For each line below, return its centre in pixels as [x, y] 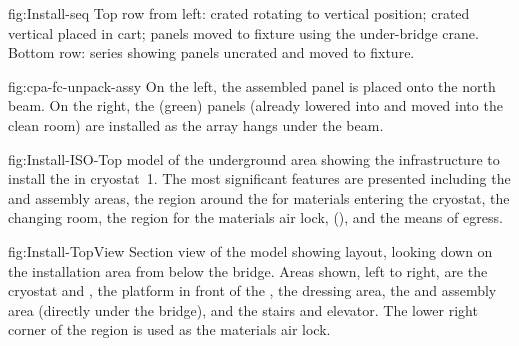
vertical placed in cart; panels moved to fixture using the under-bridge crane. [243, 32]
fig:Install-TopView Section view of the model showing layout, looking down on [250, 250]
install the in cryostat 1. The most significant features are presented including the [259, 178]
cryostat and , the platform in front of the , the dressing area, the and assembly [252, 290]
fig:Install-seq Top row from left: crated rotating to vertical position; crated [239, 13]
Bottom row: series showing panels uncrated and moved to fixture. [211, 52]
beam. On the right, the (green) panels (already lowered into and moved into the [255, 105]
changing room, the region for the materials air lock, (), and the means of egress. [255, 217]
